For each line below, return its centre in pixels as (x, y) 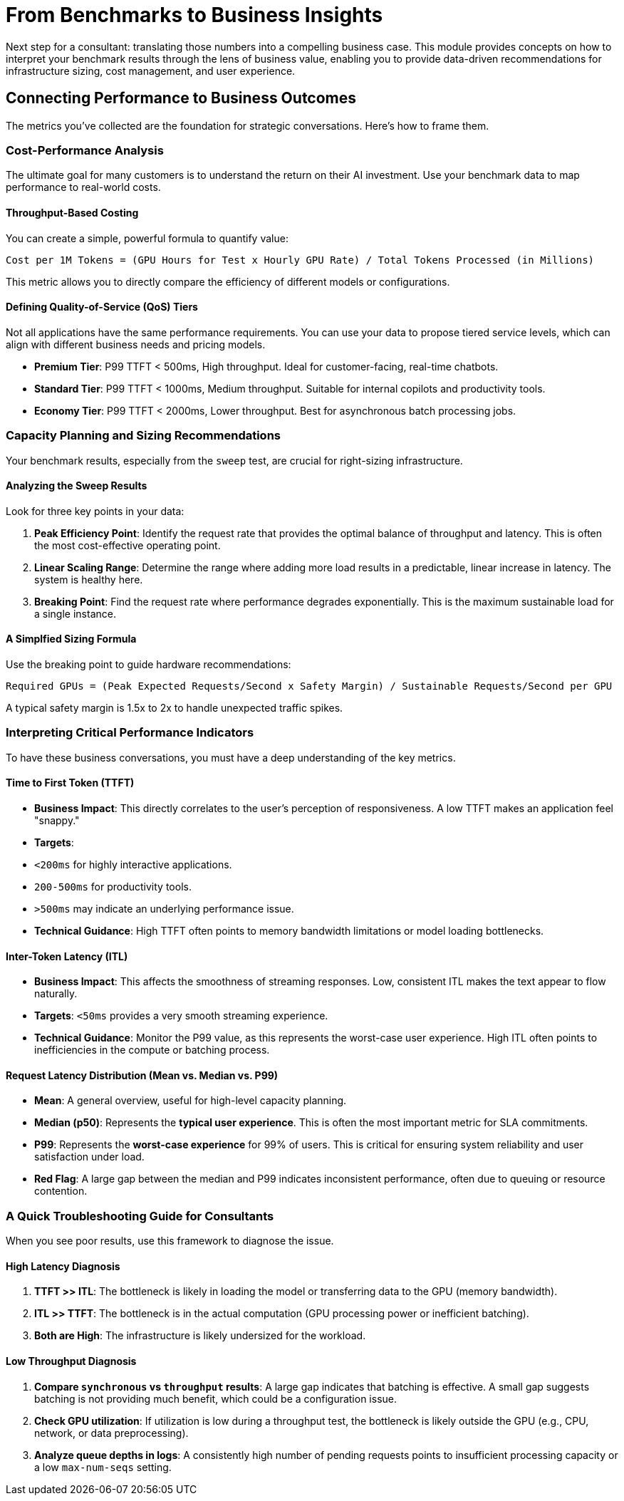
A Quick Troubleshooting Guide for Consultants (140, 1216)
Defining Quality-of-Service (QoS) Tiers (102, 307)
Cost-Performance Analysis (85, 150)
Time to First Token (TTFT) (70, 783)
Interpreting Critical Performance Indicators (130, 733)
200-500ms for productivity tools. (113, 886)
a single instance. (75, 613)
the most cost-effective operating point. (128, 545)
